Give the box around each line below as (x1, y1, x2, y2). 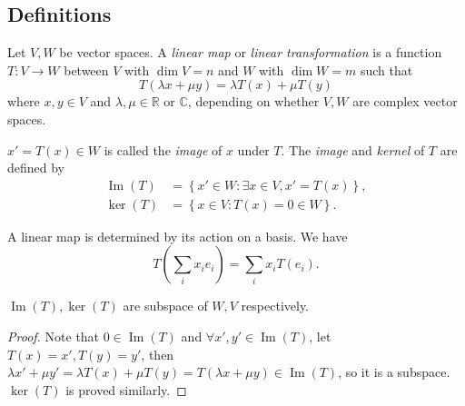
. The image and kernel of (281, 140, 425, 159)
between (64, 60, 109, 79)
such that (360, 60, 413, 79)
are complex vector (352, 92, 458, 111)
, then (141, 344, 174, 363)
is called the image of (104, 140, 223, 159)
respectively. (241, 296, 310, 315)
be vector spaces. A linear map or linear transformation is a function (59, 43, 442, 62)
